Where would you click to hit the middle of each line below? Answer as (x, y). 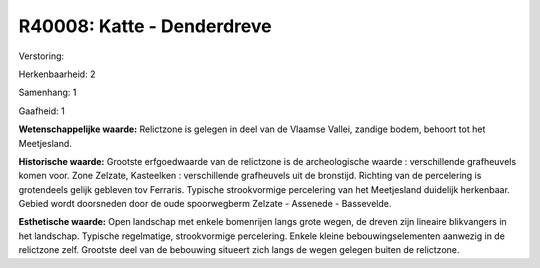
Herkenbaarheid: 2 (57, 74)
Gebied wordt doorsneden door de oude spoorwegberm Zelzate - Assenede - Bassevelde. (205, 204)
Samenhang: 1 (47, 92)
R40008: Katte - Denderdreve (145, 26)
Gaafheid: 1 (41, 111)
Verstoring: (41, 56)
